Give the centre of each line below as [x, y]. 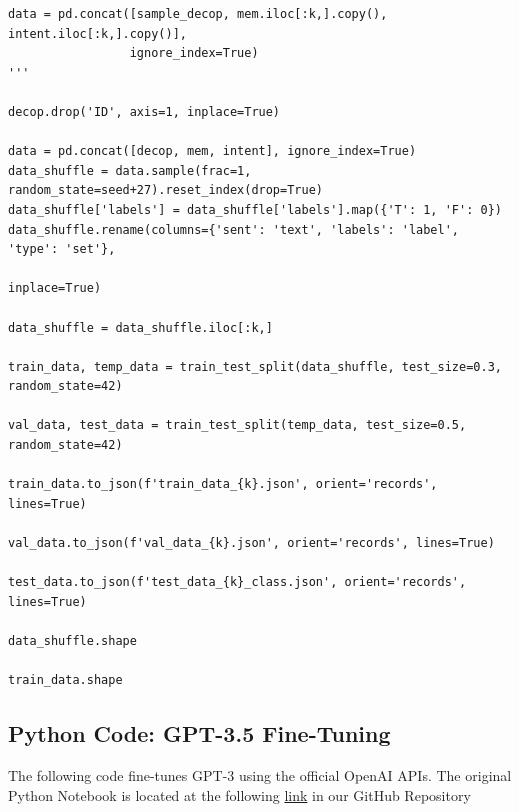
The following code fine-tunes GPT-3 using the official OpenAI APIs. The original [260, 774]
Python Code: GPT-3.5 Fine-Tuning [199, 733]
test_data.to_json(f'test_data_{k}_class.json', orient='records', [237, 582]
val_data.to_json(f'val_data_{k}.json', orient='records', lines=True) [251, 543]
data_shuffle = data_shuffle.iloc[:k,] [140, 327]
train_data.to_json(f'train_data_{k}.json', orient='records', [223, 484]
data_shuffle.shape [72, 641]
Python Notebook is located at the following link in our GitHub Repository [239, 794]
